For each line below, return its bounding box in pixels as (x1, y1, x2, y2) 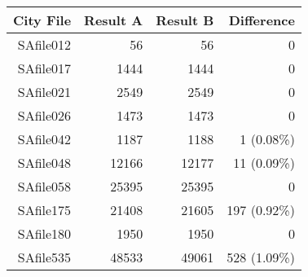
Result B (156, 11, 214, 29)
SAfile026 (17, 106, 72, 125)
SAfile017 (17, 59, 72, 77)
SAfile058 (17, 177, 72, 196)
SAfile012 (17, 35, 72, 54)
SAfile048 (17, 153, 72, 172)
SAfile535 (17, 248, 72, 266)
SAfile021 (17, 82, 72, 101)
